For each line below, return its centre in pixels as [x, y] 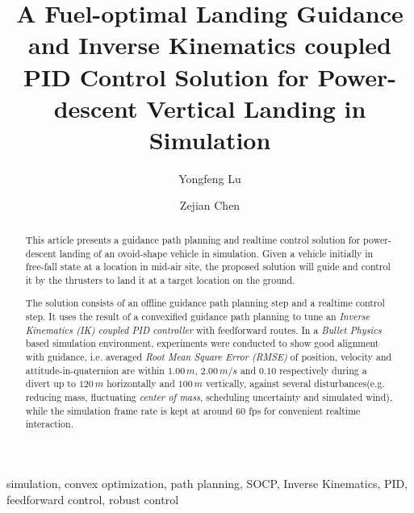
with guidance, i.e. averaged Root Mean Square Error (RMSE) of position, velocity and [209, 357]
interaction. [49, 424]
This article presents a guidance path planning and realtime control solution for [193, 239]
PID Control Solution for [166, 76]
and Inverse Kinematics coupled [210, 45]
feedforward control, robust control [93, 499]
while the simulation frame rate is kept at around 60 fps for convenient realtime [193, 410]
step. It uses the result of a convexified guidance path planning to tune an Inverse [198, 317]
